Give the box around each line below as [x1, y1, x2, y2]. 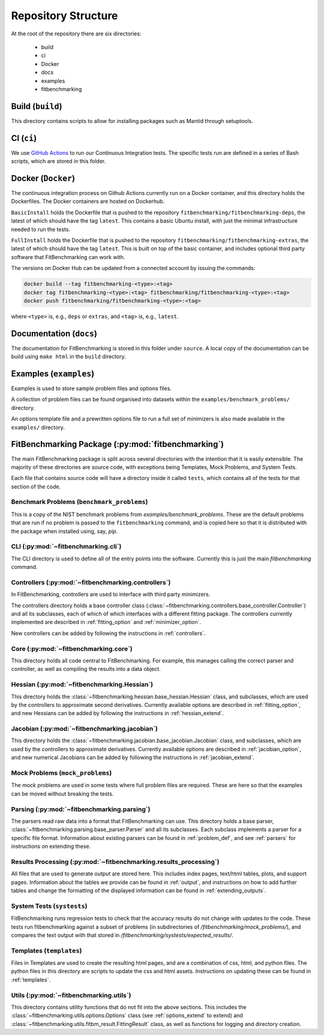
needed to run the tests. [11, 226, 71, 233]
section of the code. [11, 483, 61, 490]
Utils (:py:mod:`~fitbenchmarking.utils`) [11, 991, 131, 999]
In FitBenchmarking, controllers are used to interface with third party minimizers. [11, 591, 211, 598]
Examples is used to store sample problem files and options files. [11, 385, 172, 392]
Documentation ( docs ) [11, 328, 97, 338]
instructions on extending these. [11, 843, 91, 850]
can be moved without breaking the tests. [11, 790, 114, 797]
